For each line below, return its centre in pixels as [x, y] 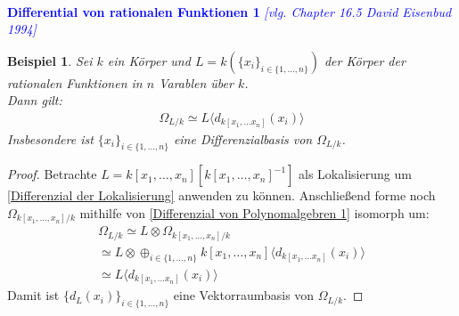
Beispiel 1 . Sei [50, 60]
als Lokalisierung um [355, 174]
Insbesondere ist [50, 138]
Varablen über [196, 82]
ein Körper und [149, 60]
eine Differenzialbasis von [243, 138]
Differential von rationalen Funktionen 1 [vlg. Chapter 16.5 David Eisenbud [229, 11]
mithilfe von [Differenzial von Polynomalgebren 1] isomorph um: [254, 212]
